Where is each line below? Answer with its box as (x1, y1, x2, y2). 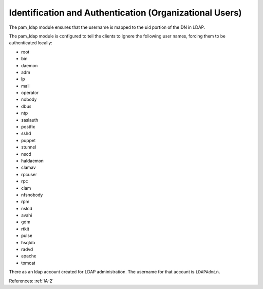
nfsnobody (21, 192, 43, 198)
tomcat (21, 260, 36, 266)
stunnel (21, 144, 37, 150)
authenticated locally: (9, 40, 53, 46)
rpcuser (21, 171, 38, 177)
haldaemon (21, 158, 44, 163)
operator (21, 90, 39, 96)
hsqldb (21, 239, 35, 245)
